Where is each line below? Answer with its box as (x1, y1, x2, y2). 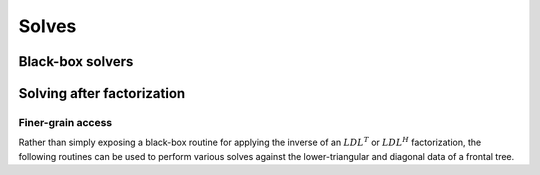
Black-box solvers (18, 53, 134, 70)
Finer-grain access (18, 115, 113, 129)
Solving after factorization (18, 85, 186, 102)
